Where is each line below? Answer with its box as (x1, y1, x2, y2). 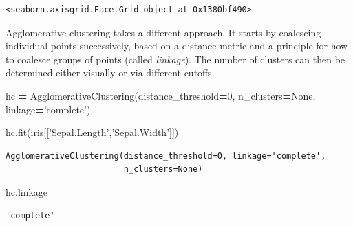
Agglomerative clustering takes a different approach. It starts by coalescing (6, 25, 321, 39)
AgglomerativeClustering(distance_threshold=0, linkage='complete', (6, 150, 326, 161)
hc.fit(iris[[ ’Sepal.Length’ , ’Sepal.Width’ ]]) (6, 125, 179, 139)
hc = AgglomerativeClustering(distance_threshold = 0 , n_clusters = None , (6, 88, 316, 102)
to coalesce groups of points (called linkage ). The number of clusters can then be (6, 52, 345, 66)
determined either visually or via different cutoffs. (6, 65, 215, 80)
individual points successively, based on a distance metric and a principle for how (6, 38, 348, 53)
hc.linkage (6, 184, 48, 199)
